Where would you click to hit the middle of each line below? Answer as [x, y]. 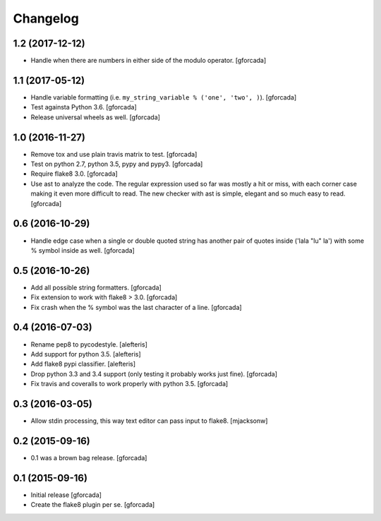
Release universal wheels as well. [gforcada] [95, 117]
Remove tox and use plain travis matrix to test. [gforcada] [114, 154]
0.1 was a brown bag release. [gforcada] [89, 457]
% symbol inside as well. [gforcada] [83, 250]
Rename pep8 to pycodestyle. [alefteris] [89, 344]
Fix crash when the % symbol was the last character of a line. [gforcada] [137, 307]
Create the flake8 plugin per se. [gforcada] [93, 505]
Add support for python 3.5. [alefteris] [86, 354]
